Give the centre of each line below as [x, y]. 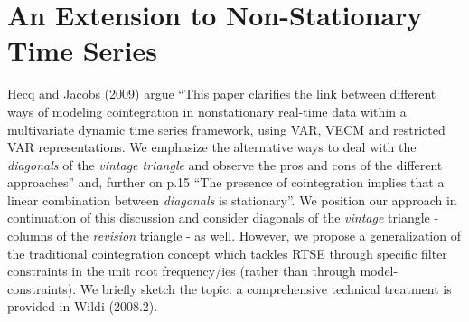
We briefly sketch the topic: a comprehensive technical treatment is [266, 288]
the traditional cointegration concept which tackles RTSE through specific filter [227, 253]
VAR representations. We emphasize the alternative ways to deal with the [212, 147]
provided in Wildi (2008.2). [83, 306]
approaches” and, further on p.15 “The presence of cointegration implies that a [226, 182]
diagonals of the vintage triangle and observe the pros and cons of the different [225, 164]
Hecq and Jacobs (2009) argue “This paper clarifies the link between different [222, 94]
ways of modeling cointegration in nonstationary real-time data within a [207, 111]
